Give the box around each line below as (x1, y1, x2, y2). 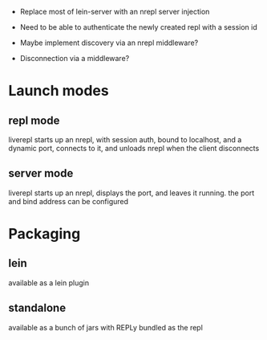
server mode (8, 166, 74, 180)
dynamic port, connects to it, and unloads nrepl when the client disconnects (8, 144, 260, 153)
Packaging (8, 225, 81, 243)
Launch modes (8, 82, 110, 100)
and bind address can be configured (8, 196, 129, 206)
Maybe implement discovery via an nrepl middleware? (19, 38, 199, 47)
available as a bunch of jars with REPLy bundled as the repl (8, 322, 203, 332)
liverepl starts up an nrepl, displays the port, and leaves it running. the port (8, 188, 255, 198)
